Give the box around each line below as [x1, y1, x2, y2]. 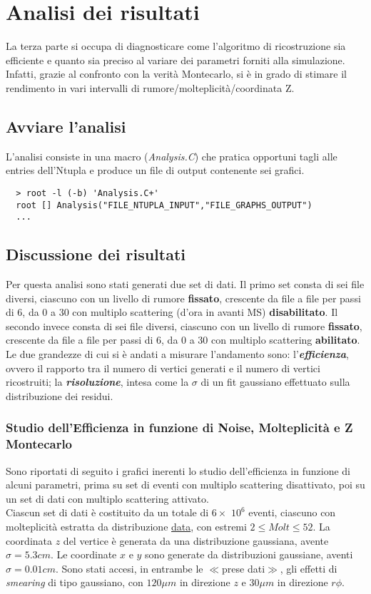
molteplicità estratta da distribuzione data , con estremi [6, 518, 247, 533]
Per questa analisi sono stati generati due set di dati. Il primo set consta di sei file [6, 277, 365, 292]
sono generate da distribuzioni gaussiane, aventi [145, 547, 353, 562]
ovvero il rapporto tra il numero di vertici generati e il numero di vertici [6, 360, 320, 375]
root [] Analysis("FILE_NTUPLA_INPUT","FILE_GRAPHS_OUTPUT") [16, 200, 312, 210]
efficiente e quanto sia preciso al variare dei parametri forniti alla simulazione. [6, 52, 345, 67]
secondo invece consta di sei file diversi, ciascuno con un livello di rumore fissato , [6, 318, 362, 333]
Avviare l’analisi [6, 115, 126, 137]
